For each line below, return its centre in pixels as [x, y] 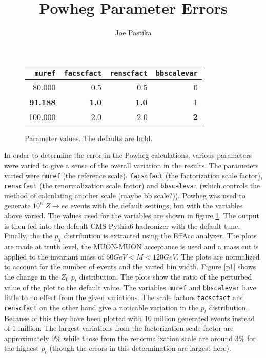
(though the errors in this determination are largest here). [140, 348]
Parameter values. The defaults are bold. [89, 138]
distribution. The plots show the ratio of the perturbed [166, 276]
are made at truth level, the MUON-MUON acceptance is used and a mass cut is [131, 246]
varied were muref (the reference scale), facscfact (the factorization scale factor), [133, 175]
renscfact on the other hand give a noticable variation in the [101, 307]
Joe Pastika [133, 33]
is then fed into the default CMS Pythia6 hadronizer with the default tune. [122, 225]
